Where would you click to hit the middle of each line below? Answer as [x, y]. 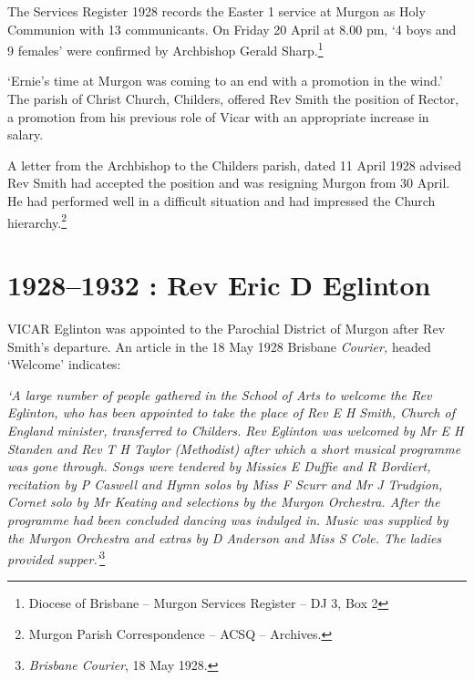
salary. [26, 134]
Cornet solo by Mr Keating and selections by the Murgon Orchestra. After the [224, 502]
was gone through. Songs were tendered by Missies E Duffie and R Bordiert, [219, 466]
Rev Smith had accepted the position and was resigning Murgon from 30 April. [229, 183]
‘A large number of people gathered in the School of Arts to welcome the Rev [220, 394]
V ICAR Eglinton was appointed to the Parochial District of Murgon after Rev [227, 328]
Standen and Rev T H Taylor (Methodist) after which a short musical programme [234, 448]
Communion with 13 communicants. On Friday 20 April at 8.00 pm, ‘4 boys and [232, 29]
